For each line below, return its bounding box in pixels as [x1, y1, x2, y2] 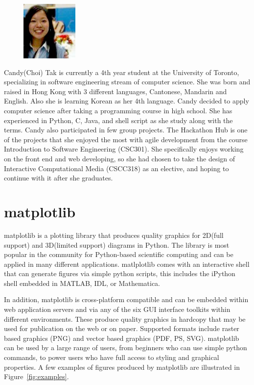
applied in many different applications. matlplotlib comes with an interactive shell [4, 258, 250, 269]
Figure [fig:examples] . [4, 371, 69, 382]
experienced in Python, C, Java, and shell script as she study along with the [4, 115, 233, 125]
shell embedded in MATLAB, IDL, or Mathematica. [4, 278, 161, 288]
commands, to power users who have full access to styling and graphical [4, 352, 219, 362]
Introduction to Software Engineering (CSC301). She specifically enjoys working [4, 144, 244, 154]
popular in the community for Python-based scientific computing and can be [4, 249, 233, 259]
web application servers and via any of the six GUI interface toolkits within [4, 304, 231, 314]
